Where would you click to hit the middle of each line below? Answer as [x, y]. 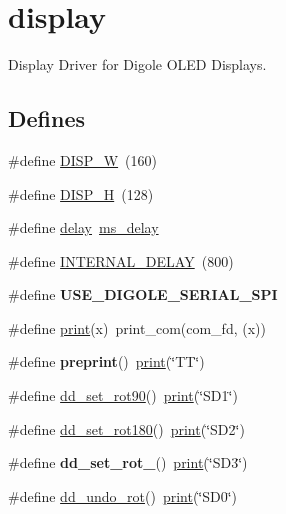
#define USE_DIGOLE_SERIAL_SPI [143, 294]
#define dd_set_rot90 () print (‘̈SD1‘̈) [123, 395]
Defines [47, 118]
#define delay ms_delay [83, 227]
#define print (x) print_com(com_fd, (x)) [137, 327]
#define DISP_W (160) [82, 159]
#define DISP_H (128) [81, 193]
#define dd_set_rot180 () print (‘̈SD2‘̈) [126, 428]
